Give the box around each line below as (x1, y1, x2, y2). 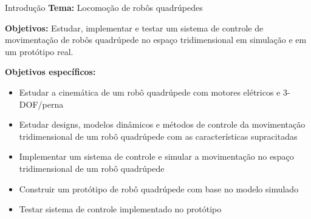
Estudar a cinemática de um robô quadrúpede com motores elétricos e (19, 85, 281, 98)
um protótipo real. (5, 45, 73, 57)
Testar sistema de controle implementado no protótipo (19, 203, 222, 215)
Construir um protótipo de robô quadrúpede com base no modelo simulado (19, 182, 299, 195)
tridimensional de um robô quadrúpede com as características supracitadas (19, 129, 298, 142)
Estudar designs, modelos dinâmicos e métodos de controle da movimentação (19, 118, 306, 131)
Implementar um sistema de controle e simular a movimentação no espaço (19, 150, 294, 163)
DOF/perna (19, 97, 64, 110)
